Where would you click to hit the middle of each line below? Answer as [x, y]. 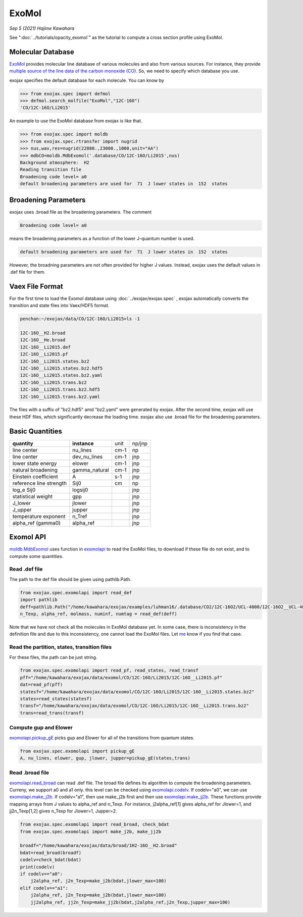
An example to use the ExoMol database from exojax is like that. [76, 121]
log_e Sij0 [24, 490]
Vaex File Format [36, 286]
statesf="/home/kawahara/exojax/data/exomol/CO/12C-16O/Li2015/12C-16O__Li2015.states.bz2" [137, 692]
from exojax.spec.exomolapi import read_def [76, 593]
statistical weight [33, 496]
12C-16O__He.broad [43, 340]
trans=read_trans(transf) [52, 713]
